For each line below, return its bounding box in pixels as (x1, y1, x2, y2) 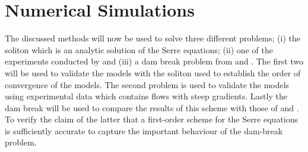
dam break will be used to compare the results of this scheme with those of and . (5, 101, 299, 114)
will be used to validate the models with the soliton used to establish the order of (5, 66, 301, 79)
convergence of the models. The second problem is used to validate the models (5, 78, 290, 90)
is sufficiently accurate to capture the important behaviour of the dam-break (5, 124, 283, 137)
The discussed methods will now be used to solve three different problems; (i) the (5, 32, 300, 44)
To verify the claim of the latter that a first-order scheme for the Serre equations (5, 113, 299, 125)
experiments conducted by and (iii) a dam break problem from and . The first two (5, 55, 304, 67)
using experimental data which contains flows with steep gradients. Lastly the (5, 90, 287, 102)
